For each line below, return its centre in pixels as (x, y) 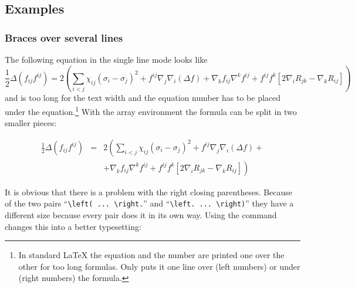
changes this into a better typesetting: (73, 226)
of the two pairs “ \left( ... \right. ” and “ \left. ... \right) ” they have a (149, 203)
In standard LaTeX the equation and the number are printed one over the (151, 255)
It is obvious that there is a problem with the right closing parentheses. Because (149, 192)
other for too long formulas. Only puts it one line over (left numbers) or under (159, 266)
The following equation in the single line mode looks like (106, 59)
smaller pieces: (31, 123)
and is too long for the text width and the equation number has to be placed (143, 98)
